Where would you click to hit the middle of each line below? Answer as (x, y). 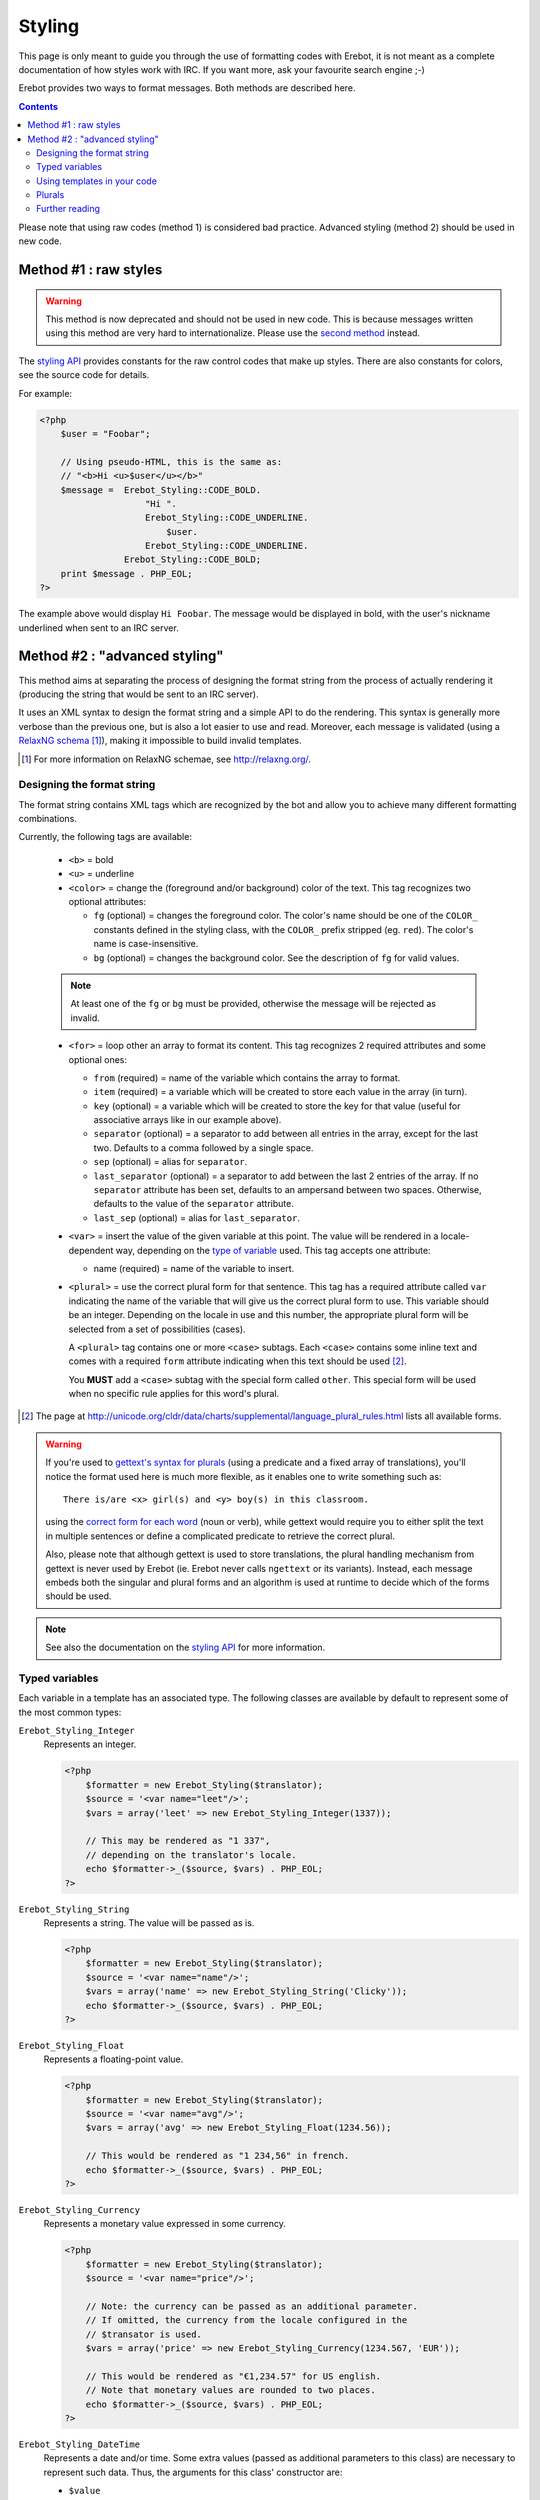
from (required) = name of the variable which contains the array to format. (247, 1077)
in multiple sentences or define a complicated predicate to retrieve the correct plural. (220, 1536)
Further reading (68, 209)
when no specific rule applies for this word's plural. (174, 1394)
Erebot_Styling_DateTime (79, 2444)
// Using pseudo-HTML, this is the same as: (171, 461)
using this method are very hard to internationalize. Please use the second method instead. (232, 333)
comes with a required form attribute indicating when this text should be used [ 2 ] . (237, 1361)
